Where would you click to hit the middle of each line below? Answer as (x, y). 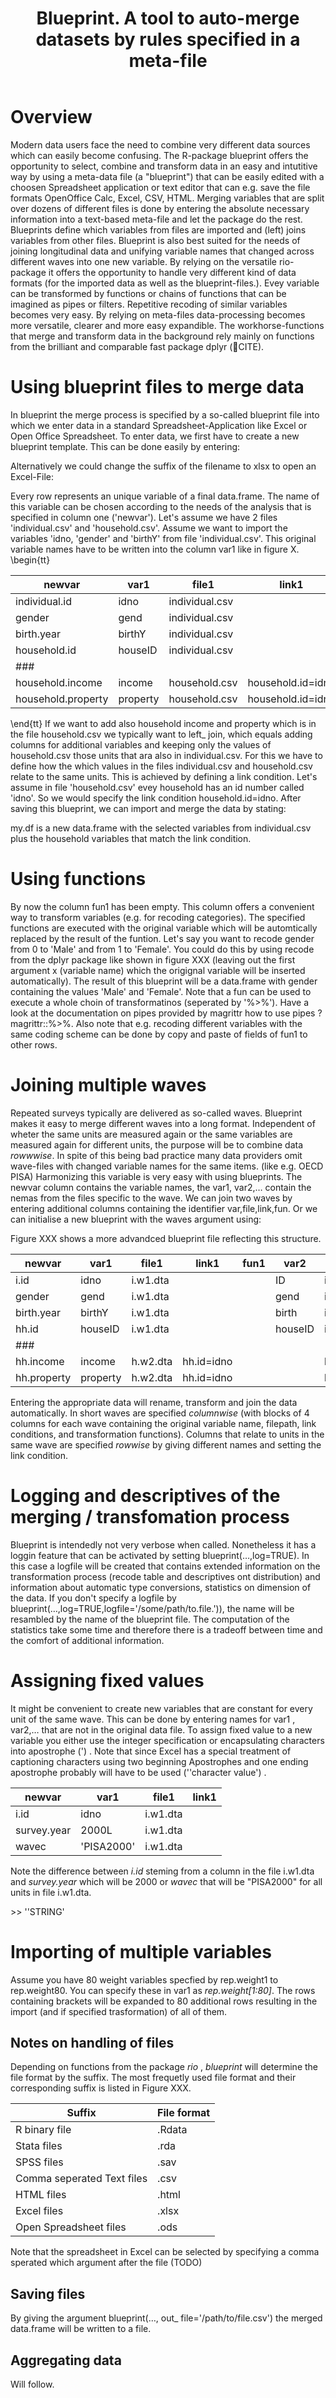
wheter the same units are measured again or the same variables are (151, 1134)
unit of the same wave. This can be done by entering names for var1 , (153, 1719)
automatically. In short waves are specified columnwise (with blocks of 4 (160, 1413)
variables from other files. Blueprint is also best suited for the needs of (155, 240)
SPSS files (39, 2162)
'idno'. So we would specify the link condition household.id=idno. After (156, 798)
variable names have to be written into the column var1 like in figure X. (155, 549)
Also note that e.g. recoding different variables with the (189, 1023)
